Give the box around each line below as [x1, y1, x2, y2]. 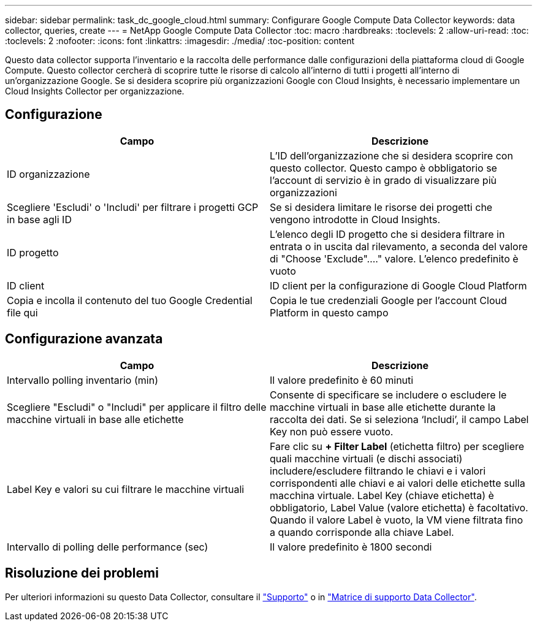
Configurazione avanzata [5, 331, 163, 347]
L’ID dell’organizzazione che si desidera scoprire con [270, 149, 513, 162]
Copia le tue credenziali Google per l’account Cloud [270, 294, 507, 307]
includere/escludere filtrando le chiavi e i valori [270, 464, 486, 477]
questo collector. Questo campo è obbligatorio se [270, 161, 497, 174]
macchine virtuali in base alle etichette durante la [270, 400, 496, 413]
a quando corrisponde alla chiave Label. [270, 525, 454, 538]
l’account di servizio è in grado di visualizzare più [270, 174, 497, 186]
